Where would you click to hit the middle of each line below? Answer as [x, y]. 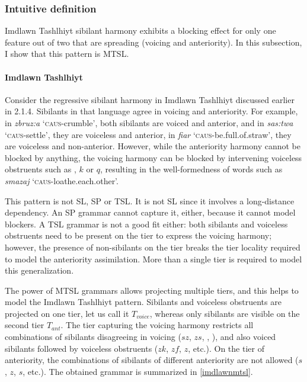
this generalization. [39, 270]
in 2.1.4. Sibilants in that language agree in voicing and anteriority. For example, [151, 111]
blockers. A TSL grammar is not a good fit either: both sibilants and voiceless [146, 224]
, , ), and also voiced [239, 337]
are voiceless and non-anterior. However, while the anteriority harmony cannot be [153, 146]
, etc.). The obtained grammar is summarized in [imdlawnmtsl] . [138, 371]
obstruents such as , [41, 169]
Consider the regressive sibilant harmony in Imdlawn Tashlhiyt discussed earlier [150, 99]
